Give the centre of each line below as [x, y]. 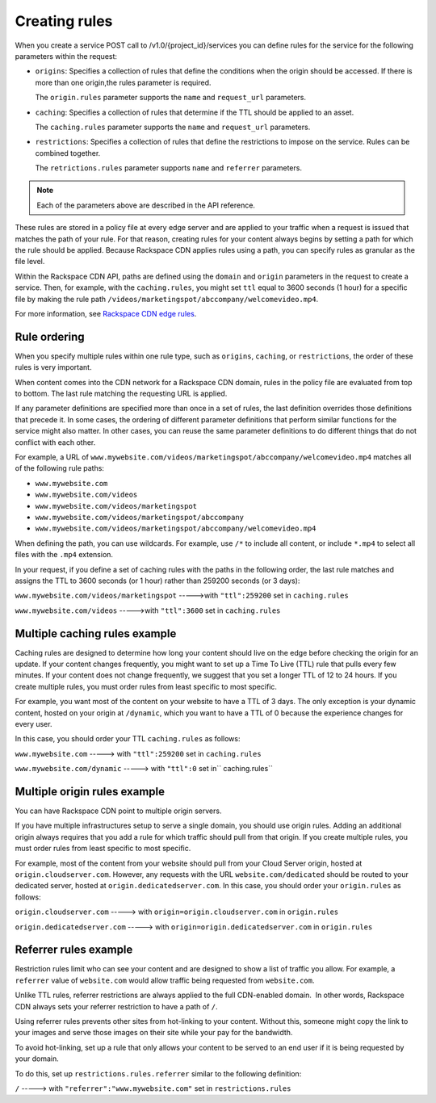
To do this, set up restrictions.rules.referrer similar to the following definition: [158, 1073]
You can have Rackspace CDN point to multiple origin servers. [118, 811]
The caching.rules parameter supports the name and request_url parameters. [173, 127]
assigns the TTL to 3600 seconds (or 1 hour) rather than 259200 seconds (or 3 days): [157, 581]
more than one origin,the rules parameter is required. [123, 82]
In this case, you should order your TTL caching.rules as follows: [128, 739]
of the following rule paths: [60, 468]
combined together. [68, 153]
